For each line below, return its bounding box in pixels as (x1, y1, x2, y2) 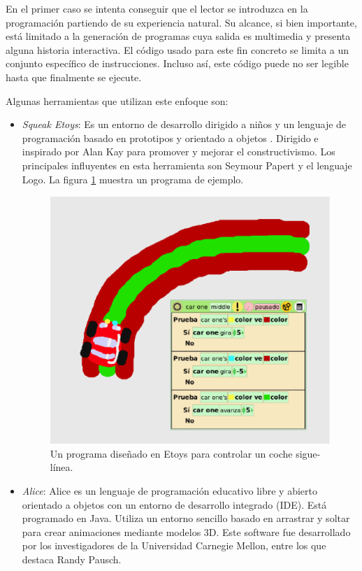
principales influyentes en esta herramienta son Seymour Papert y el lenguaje (22, 157, 352, 172)
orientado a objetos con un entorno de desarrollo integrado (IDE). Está (22, 497, 327, 512)
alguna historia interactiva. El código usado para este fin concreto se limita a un (6, 42, 349, 57)
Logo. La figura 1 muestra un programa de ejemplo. (22, 171, 244, 186)
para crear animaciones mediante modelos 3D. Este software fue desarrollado (22, 524, 351, 539)
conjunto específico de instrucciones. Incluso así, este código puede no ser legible (6, 56, 349, 71)
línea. (50, 460, 73, 474)
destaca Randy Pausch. (22, 551, 122, 566)
